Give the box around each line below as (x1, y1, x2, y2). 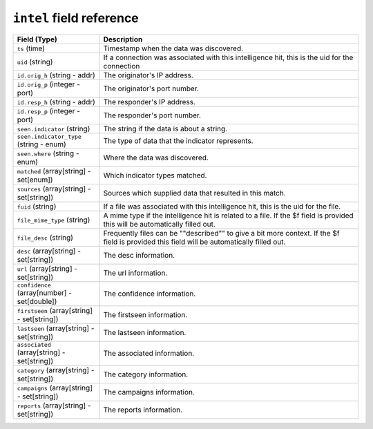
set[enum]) (17, 175, 53, 184)
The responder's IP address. (103, 97, 196, 106)
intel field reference (12, 10, 140, 26)
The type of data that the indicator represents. (103, 136, 254, 146)
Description (103, 35, 143, 44)
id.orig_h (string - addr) (17, 70, 96, 79)
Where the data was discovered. (103, 153, 209, 162)
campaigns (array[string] (17, 383, 93, 392)
